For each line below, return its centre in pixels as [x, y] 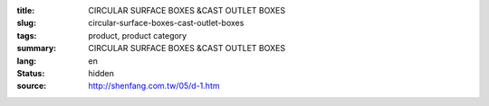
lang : [27, 61]
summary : [37, 49]
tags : [27, 35]
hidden [101, 73]
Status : [31, 73]
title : [26, 10]
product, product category [138, 35]
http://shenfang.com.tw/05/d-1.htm [154, 86]
